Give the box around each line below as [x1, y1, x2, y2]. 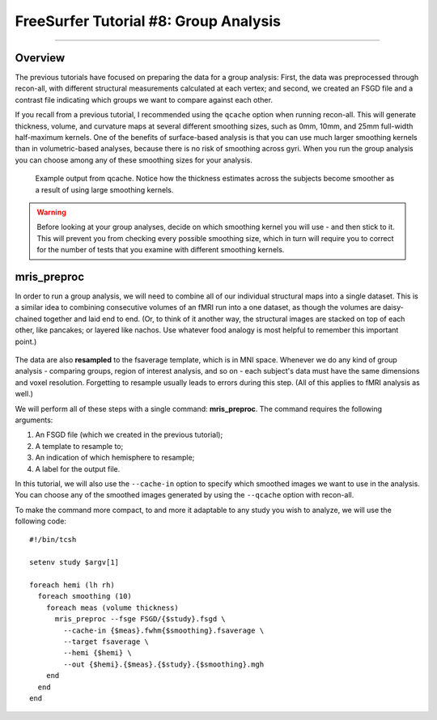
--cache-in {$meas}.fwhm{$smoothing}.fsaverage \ [63, 625, 265, 635]
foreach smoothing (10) [37, 591, 133, 601]
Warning [36, 207, 66, 217]
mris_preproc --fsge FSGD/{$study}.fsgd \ [54, 615, 226, 624]
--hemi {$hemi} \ [63, 648, 133, 658]
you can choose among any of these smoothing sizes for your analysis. [15, 155, 252, 165]
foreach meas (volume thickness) [45, 603, 180, 612]
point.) [15, 337, 37, 346]
